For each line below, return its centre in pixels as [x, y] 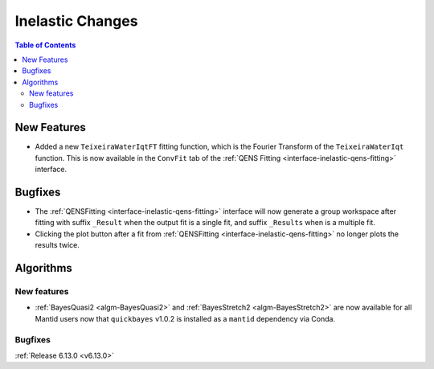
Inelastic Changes [76, 21]
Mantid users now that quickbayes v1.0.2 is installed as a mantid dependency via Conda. [185, 318]
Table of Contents [45, 45]
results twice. [57, 245]
